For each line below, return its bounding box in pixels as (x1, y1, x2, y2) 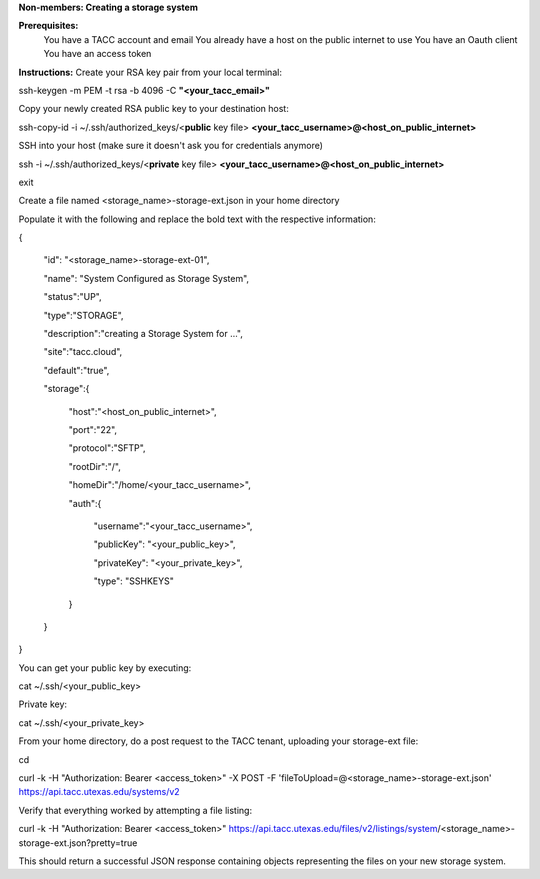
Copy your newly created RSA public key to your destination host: (18, 103, 289, 115)
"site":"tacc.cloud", (43, 346, 123, 358)
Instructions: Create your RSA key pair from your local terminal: (18, 66, 282, 78)
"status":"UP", (43, 291, 102, 303)
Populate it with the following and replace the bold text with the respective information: (18, 213, 377, 225)
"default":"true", (43, 364, 110, 376)
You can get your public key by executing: (18, 661, 192, 674)
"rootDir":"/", (68, 460, 122, 472)
